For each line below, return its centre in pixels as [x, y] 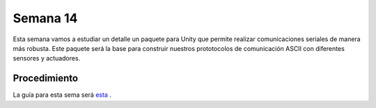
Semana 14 [45, 18]
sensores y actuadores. [47, 59]
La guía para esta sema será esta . [62, 95]
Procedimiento [46, 78]
